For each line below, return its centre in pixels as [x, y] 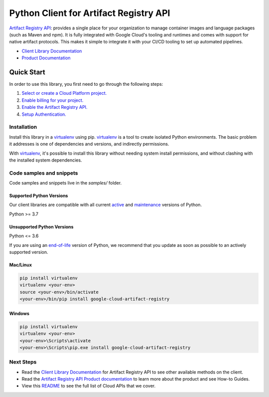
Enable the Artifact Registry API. [55, 107]
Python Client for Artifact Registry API [90, 13]
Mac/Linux [21, 265]
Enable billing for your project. [53, 100]
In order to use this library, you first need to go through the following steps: [86, 84]
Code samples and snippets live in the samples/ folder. [66, 183]
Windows [19, 313]
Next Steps [23, 362]
